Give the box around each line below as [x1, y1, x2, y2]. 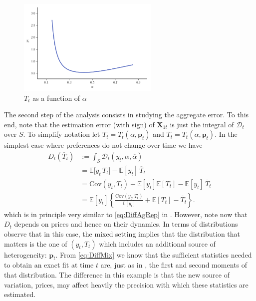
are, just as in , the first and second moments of [100, 260, 247, 270]
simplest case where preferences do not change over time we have [4, 140, 203, 150]
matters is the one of [4, 238, 67, 249]
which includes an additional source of [99, 238, 216, 249]
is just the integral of [170, 119, 234, 129]
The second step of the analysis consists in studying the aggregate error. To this [4, 109, 249, 120]
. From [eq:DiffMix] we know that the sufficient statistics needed [55, 249, 252, 260]
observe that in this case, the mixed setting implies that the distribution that [4, 228, 241, 239]
